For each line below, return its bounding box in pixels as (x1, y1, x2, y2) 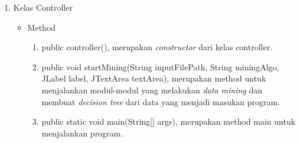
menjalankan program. (41, 126, 123, 139)
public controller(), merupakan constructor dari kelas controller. (41, 41, 273, 53)
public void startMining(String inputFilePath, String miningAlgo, (41, 60, 279, 73)
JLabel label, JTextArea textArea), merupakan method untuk (41, 72, 266, 84)
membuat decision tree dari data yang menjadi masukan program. (41, 95, 281, 108)
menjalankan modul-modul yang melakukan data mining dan (41, 83, 263, 96)
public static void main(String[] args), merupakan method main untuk (41, 115, 296, 128)
